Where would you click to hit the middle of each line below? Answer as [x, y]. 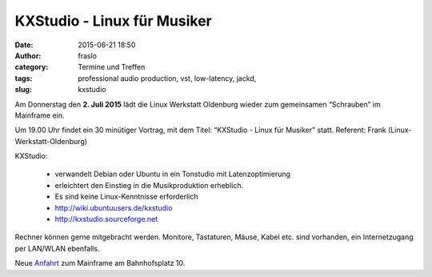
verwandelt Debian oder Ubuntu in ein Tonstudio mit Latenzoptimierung [173, 174]
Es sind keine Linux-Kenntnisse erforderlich [127, 197]
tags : [24, 78]
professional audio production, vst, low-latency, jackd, [167, 78]
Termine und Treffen [112, 67]
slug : [23, 90]
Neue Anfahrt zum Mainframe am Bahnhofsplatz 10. [100, 263]
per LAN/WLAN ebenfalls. [57, 248]
